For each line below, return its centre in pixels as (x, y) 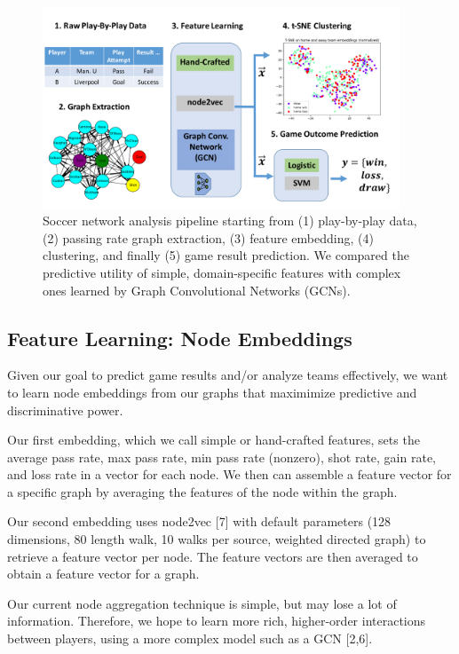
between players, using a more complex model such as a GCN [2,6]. (190, 638)
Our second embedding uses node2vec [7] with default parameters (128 (199, 521)
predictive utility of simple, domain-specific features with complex (222, 272)
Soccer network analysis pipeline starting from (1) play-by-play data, (230, 221)
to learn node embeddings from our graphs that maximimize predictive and (212, 392)
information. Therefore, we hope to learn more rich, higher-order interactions (217, 621)
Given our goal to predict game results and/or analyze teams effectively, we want (228, 375)
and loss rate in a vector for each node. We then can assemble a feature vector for (229, 474)
